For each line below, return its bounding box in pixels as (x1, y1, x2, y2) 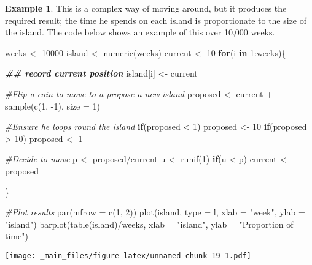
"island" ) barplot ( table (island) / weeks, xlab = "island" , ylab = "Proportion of (5, 217, 294, 230)
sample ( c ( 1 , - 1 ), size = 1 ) (5, 99, 100, 112)
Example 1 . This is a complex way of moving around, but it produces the (5, 2, 287, 14)
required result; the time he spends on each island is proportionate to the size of (5, 13, 307, 26)
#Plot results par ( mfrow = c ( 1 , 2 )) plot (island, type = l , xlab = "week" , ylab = (5, 206, 305, 218)
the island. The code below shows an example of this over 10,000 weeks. (5, 26, 275, 39)
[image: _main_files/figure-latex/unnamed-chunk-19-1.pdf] (5, 251, 251, 260)
